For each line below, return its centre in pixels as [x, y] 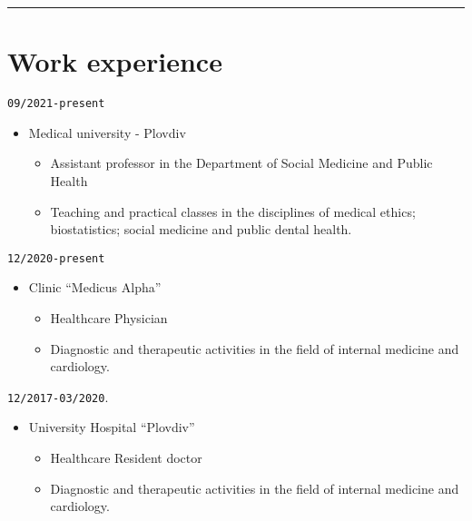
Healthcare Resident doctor [126, 458]
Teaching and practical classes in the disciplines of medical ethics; [233, 211]
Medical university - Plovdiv [107, 132]
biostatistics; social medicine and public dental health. [201, 229]
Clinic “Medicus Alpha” [95, 287]
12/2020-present [56, 258]
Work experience [115, 61]
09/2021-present [56, 104]
